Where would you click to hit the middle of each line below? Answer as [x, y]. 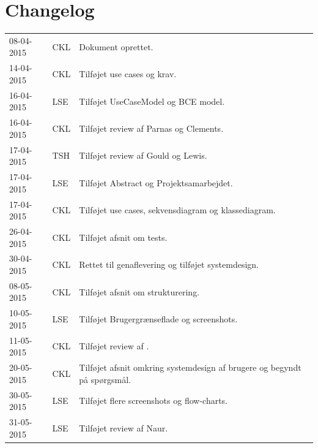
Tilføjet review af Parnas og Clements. [151, 128]
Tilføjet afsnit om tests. [123, 237]
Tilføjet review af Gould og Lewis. [143, 155]
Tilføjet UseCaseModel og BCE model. [152, 101]
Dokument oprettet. [116, 46]
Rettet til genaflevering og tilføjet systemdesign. [169, 264]
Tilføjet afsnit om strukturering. [139, 291]
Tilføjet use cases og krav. [128, 74]
